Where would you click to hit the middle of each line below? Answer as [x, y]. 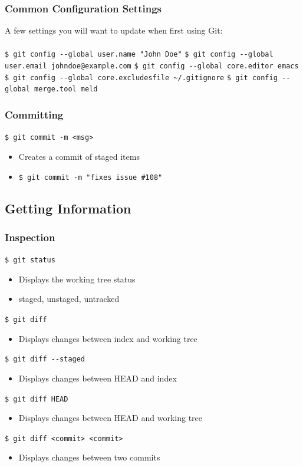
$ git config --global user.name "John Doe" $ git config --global [139, 55]
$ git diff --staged [45, 359]
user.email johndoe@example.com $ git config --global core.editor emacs [152, 66]
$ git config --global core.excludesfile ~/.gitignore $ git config [141, 78]
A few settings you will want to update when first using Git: [114, 30]
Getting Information [68, 208]
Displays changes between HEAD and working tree [111, 418]
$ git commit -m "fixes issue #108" [90, 177]
